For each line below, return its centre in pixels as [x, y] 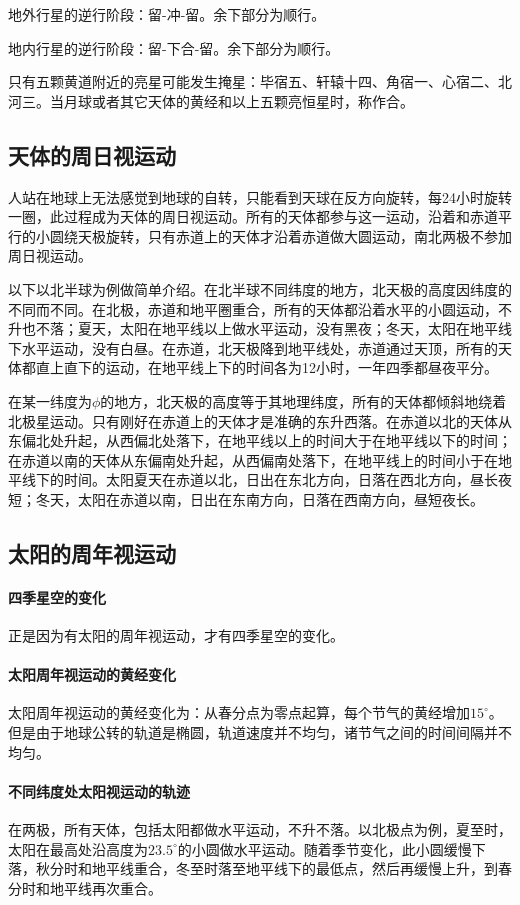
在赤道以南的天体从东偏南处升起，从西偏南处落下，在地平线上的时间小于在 [253, 459]
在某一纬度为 [50, 400]
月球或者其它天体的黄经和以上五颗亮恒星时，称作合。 [238, 100]
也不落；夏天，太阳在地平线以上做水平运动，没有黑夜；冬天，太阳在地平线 [266, 328]
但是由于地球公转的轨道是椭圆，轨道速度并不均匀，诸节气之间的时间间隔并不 [260, 732]
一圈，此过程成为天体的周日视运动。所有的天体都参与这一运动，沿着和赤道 [253, 216]
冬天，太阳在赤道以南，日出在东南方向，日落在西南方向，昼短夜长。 [259, 498]
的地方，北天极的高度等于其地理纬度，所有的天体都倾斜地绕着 [303, 400]
